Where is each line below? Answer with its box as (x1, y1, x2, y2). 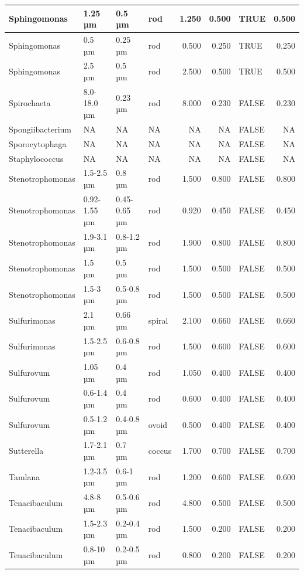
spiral (148, 314, 168, 326)
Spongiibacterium (9, 123, 72, 135)
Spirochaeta (9, 97, 51, 109)
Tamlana (9, 470, 40, 483)
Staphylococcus (9, 152, 64, 164)
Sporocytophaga (9, 137, 67, 150)
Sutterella (9, 444, 44, 457)
